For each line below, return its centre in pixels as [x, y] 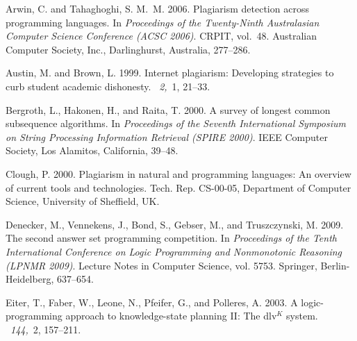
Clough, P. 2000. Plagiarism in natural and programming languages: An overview [178, 173]
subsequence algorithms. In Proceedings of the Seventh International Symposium [176, 123]
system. [302, 316]
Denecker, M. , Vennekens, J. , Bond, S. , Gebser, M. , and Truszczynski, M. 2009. [175, 224]
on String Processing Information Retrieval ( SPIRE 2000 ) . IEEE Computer [167, 136]
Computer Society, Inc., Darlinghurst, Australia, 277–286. [128, 49]
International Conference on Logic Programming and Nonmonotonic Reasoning [174, 251]
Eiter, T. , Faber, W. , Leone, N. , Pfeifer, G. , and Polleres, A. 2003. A [152, 302]
